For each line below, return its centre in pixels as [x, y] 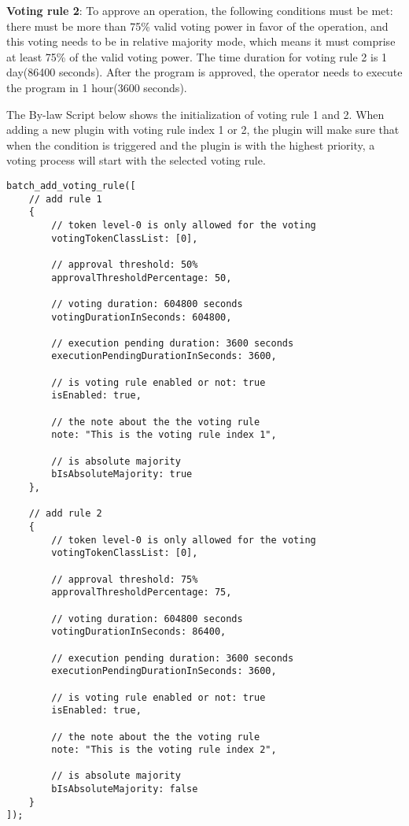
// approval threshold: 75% [125, 579]
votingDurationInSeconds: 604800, [142, 317]
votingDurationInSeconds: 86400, [139, 632]
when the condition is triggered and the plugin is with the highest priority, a [191, 144]
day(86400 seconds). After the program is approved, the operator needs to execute [204, 72]
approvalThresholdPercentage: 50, [142, 278]
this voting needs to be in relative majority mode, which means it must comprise [201, 41]
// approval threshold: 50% [125, 264]
